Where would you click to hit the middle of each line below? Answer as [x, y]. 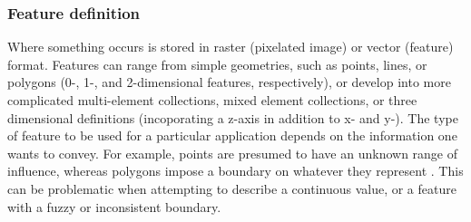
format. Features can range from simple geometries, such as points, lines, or [217, 64]
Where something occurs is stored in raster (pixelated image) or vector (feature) [231, 47]
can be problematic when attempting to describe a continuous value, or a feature [232, 188]
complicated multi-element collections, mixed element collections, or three [212, 100]
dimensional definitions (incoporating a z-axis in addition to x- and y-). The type [233, 117]
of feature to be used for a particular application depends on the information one [232, 135]
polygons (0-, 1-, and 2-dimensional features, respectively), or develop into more [229, 82]
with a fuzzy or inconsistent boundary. [114, 206]
